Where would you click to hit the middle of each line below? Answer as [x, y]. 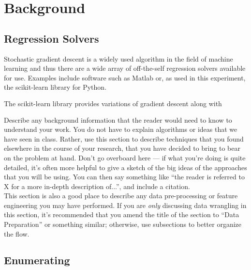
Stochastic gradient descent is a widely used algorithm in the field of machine [118, 58]
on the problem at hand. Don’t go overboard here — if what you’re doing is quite [125, 157]
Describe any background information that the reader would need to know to [118, 119]
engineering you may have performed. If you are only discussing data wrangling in [125, 205]
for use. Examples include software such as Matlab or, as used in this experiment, [125, 77]
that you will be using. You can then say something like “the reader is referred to [124, 177]
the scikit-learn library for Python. [55, 87]
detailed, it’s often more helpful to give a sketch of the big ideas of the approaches [125, 167]
